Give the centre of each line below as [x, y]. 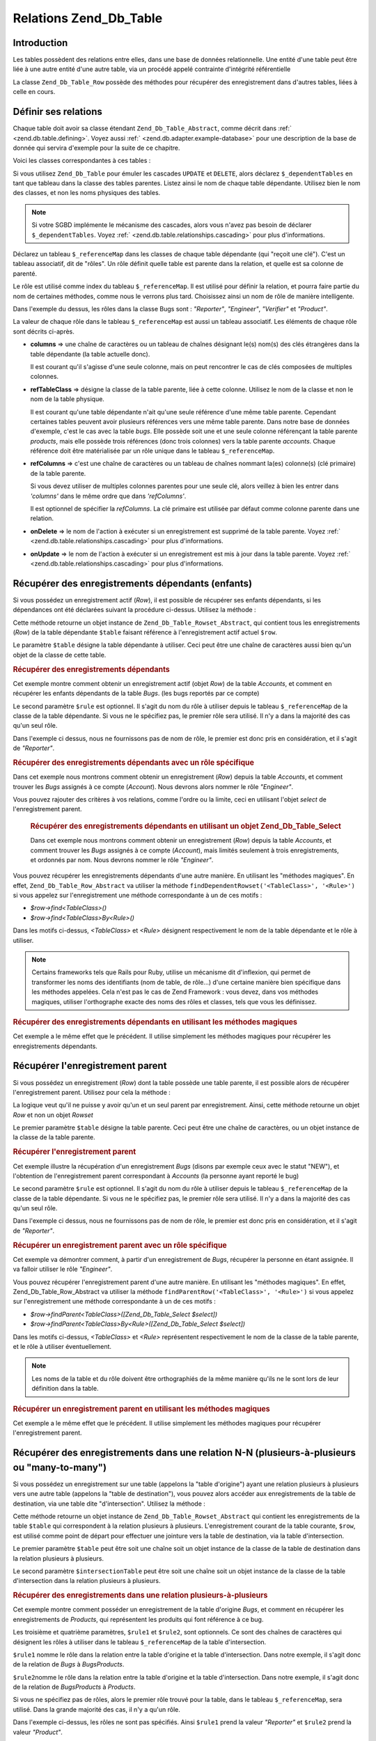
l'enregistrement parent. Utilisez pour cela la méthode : [92, 1092]
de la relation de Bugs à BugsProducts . [69, 1664]
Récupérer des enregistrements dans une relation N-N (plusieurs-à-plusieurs [185, 1453]
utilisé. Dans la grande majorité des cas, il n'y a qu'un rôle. [96, 1709]
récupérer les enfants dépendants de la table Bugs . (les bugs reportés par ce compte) [136, 694]
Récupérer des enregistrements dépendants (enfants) [133, 583]
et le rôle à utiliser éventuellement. [62, 1347]
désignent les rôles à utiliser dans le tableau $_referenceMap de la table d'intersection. [140, 1642]
